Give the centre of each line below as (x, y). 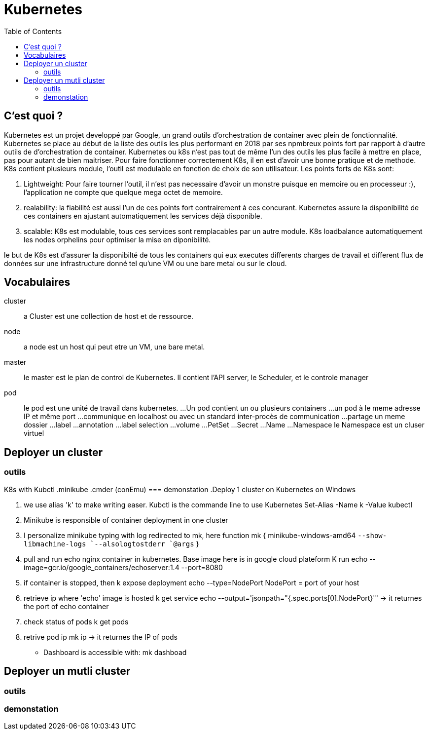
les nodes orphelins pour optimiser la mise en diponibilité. (117, 239)
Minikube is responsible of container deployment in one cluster (126, 520)
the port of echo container (66, 606)
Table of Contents (33, 31)
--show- (372, 535)
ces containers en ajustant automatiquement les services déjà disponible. (143, 216)
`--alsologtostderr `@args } (144, 543)
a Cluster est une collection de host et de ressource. (109, 316)
